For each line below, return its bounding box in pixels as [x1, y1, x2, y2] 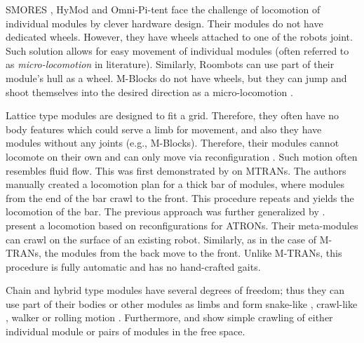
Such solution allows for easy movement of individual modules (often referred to [6, 43, 349, 58]
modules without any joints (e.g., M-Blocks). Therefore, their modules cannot [6, 135, 339, 150]
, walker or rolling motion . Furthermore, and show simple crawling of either [6, 310, 333, 325]
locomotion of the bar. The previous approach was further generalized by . [6, 204, 325, 219]
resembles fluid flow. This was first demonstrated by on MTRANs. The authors [6, 163, 346, 177]
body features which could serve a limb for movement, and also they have [6, 121, 322, 136]
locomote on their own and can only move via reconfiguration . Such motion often [6, 149, 358, 163]
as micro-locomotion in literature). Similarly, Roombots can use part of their [6, 57, 335, 72]
